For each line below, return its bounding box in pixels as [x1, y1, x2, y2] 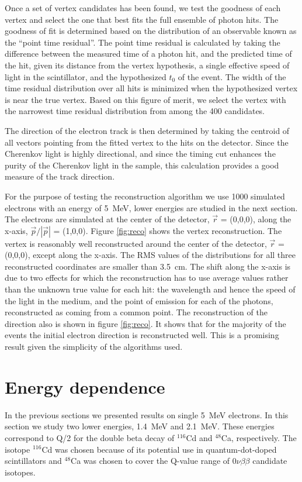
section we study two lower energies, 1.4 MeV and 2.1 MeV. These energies [5, 420, 275, 432]
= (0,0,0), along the [220, 213, 291, 225]
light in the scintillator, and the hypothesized [5, 70, 166, 82]
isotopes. [5, 466, 36, 478]
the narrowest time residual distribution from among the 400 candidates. [5, 105, 265, 117]
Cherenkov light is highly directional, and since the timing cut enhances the [5, 147, 276, 160]
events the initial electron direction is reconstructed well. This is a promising [5, 329, 279, 341]
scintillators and [5, 455, 62, 467]
